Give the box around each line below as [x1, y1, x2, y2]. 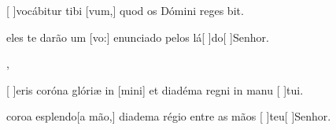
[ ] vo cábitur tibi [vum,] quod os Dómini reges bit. [6, 2, 244, 18]
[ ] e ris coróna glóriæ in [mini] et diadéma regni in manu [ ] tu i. [6, 81, 304, 98]
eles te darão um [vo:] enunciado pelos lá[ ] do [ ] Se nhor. [6, 28, 269, 45]
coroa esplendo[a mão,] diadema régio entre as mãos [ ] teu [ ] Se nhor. [6, 108, 331, 124]
